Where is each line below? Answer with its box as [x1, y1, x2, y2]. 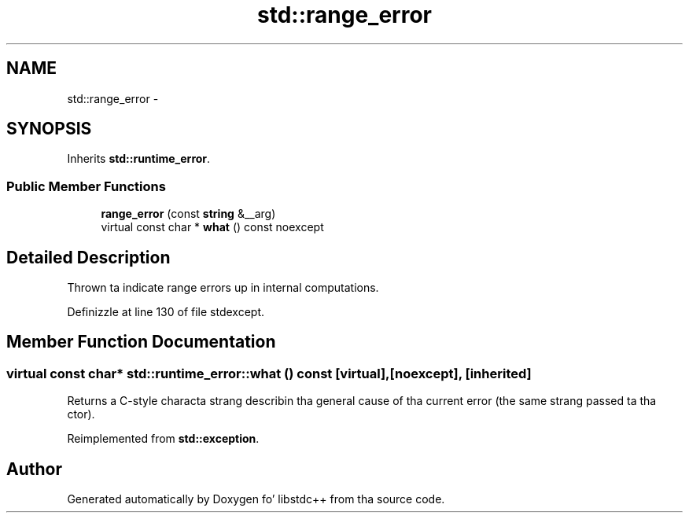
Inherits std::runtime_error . [67, 152, 211, 166]
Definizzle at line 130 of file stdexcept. [67, 305, 264, 319]
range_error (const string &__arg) [101, 207, 276, 221]
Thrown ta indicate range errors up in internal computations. [67, 281, 379, 295]
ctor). [67, 407, 95, 421]
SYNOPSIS [6, 119, 92, 139]
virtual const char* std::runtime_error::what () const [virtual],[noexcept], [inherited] [6, 365, 532, 381]
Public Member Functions [6, 178, 166, 194]
